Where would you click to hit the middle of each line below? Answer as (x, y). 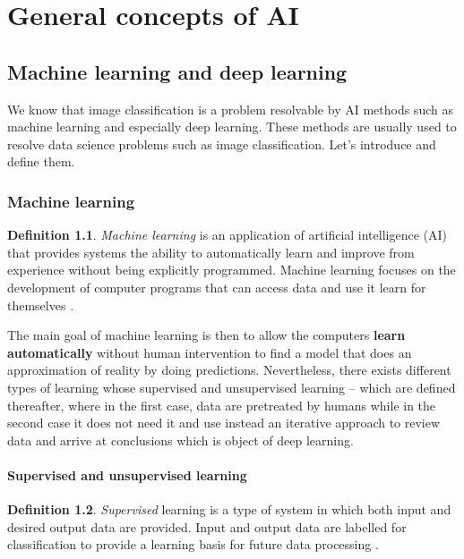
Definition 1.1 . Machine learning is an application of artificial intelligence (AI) (227, 235)
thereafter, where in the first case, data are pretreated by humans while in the (222, 405)
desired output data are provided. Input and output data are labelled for (207, 526)
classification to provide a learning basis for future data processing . (193, 544)
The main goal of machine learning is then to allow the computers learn (206, 335)
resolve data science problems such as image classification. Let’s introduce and (222, 144)
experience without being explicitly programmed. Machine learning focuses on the (232, 270)
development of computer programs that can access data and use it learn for (217, 287)
